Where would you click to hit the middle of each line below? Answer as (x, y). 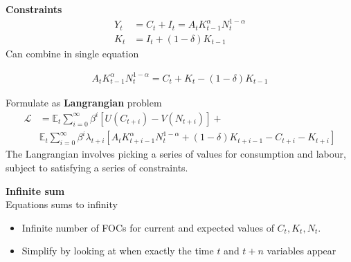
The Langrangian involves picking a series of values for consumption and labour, (176, 154)
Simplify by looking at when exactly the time (118, 251)
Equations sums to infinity (62, 204)
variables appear (301, 251)
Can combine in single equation (72, 53)
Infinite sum (35, 190)
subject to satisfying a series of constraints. (97, 167)
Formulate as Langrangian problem (84, 102)
